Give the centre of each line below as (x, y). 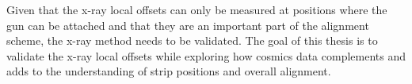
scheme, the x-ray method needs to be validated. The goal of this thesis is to (192, 40)
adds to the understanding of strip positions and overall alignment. (169, 71)
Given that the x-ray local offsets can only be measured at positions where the (197, 9)
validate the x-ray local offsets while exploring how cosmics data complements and (206, 55)
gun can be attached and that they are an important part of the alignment (188, 25)
